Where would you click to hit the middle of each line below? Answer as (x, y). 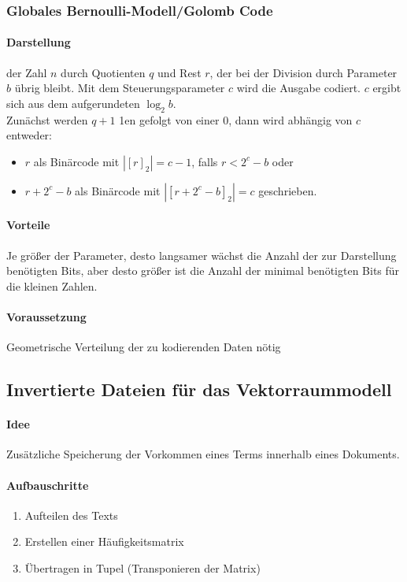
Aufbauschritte (48, 485)
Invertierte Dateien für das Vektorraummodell (199, 389)
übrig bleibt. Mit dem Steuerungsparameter (120, 88)
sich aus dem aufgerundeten (73, 103)
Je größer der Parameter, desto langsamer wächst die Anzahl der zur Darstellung (202, 255)
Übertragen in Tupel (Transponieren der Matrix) (142, 567)
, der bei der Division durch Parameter (303, 72)
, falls (205, 161)
